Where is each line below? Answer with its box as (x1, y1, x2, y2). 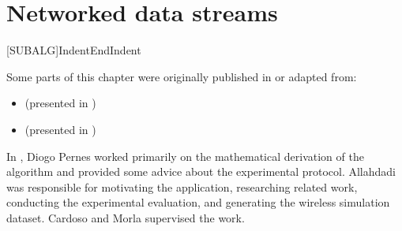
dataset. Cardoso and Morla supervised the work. (6, 209, 245, 225)
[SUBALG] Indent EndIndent (6, 42, 141, 58)
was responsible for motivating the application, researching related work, (6, 178, 358, 195)
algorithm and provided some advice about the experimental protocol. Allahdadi (6, 163, 396, 180)
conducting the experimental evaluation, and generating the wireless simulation (6, 194, 390, 211)
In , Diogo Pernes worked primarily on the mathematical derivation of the (6, 147, 364, 164)
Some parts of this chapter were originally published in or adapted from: (6, 68, 357, 84)
